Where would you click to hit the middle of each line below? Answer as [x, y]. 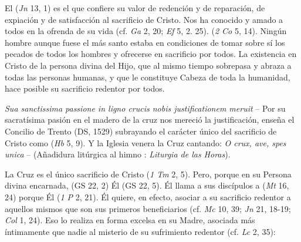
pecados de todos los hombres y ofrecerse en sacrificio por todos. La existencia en [151, 54]
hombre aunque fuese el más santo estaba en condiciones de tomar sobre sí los [145, 42]
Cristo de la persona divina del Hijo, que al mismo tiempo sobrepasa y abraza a [148, 65]
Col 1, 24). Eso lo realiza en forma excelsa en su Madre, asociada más [130, 220]
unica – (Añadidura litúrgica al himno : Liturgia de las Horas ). [118, 154]
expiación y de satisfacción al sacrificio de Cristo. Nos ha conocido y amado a [144, 19]
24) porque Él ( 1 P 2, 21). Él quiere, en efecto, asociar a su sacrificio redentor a [148, 196]
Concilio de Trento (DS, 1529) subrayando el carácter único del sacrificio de [141, 131]
